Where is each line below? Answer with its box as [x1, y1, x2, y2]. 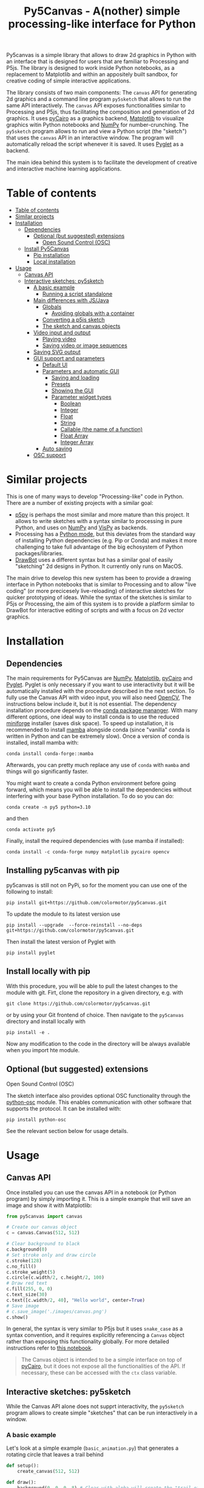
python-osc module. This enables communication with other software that [6, 1098, 192, 1106]
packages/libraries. [15, 550, 64, 557]
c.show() [6, 1314, 29, 1321]
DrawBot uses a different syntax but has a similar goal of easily [15, 556, 173, 564]
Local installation [33, 258, 76, 265]
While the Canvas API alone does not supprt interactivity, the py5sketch [6, 1403, 184, 1410]
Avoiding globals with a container [51, 309, 135, 317]
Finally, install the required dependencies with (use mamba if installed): [6, 837, 185, 845]
